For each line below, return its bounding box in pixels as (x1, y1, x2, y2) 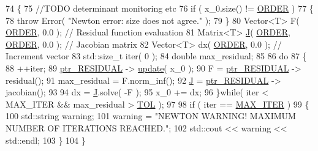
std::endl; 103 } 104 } (6, 133, 86, 146)
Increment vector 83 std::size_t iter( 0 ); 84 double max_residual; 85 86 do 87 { (6, 50, 307, 62)
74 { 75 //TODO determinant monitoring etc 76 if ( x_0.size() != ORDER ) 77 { (6, 2, 314, 14)
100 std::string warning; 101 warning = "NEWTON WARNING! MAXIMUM (6, 109, 296, 122)
